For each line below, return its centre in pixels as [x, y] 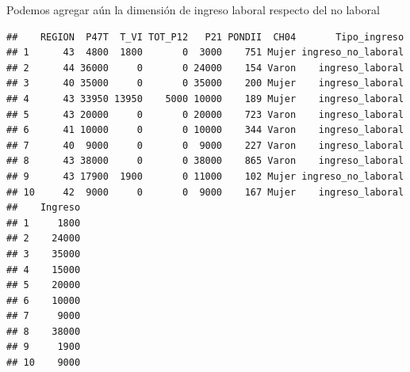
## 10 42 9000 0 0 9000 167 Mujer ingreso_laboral [205, 192]
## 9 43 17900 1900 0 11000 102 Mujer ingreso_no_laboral [205, 176]
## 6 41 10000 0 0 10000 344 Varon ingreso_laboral [205, 130]
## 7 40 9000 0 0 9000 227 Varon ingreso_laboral [205, 145]
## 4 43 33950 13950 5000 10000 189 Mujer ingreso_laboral [205, 99]
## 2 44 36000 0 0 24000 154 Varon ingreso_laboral [205, 68]
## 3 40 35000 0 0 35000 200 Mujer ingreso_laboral [205, 84]
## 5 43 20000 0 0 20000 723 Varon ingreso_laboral [205, 114]
